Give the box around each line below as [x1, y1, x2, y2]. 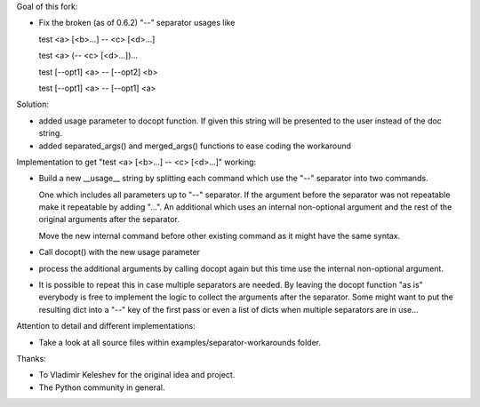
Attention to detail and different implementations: [16, 321, 196, 331]
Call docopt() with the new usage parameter [38, 247, 200, 258]
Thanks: [16, 353, 46, 363]
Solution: [16, 99, 49, 110]
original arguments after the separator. [38, 214, 180, 225]
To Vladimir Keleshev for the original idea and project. [38, 370, 236, 380]
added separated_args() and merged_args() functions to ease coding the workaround [38, 140, 351, 151]
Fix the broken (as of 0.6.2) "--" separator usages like [38, 18, 236, 28]
